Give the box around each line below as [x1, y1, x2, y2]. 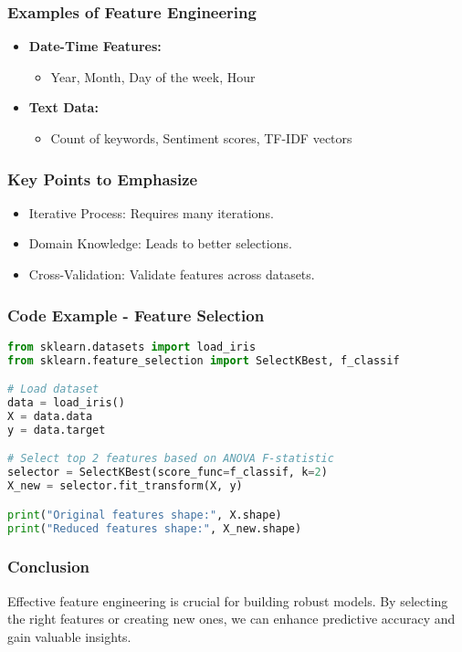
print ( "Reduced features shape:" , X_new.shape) [7, 521, 302, 535]
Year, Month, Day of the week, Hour [50, 67, 256, 86]
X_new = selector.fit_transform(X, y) [7, 479, 243, 493]
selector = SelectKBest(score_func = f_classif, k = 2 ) [7, 466, 328, 479]
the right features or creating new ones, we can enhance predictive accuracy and [7, 609, 456, 628]
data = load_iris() [7, 396, 125, 410]
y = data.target [7, 423, 106, 436]
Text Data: [28, 98, 99, 117]
